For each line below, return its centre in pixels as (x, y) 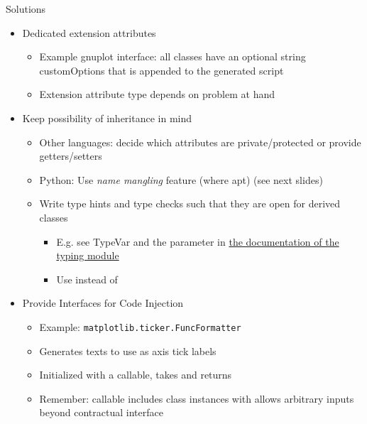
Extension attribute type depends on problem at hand (157, 94)
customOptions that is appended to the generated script (161, 70)
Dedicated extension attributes (89, 32)
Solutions (26, 9)
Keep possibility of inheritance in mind (107, 118)
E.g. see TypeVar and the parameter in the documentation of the (198, 241)
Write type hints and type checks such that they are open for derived (190, 203)
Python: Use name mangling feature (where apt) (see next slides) (181, 179)
